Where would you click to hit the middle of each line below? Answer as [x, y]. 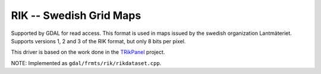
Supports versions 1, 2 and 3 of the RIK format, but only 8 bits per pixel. [98, 41]
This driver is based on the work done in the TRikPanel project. [88, 52]
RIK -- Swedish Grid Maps [76, 15]
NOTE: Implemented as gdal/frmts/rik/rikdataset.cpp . [86, 63]
